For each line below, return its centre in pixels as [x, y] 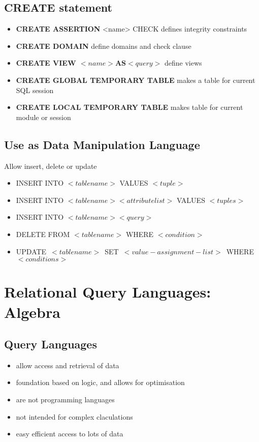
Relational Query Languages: [108, 292]
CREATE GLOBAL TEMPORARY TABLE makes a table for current [136, 80]
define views [183, 63]
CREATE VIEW [46, 63]
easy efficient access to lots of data [70, 434]
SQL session [35, 90]
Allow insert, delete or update [51, 166]
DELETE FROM [43, 234]
